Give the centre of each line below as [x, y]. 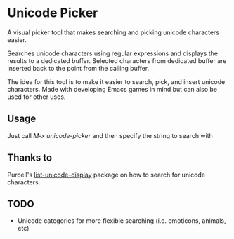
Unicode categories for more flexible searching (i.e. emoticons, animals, [122, 221]
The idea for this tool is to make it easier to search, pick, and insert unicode [116, 81]
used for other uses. [37, 97]
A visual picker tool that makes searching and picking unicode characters [113, 32]
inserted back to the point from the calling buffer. [78, 68]
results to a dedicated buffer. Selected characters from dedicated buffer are [117, 60]
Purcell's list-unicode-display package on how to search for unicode [106, 175]
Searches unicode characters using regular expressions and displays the [113, 53]
